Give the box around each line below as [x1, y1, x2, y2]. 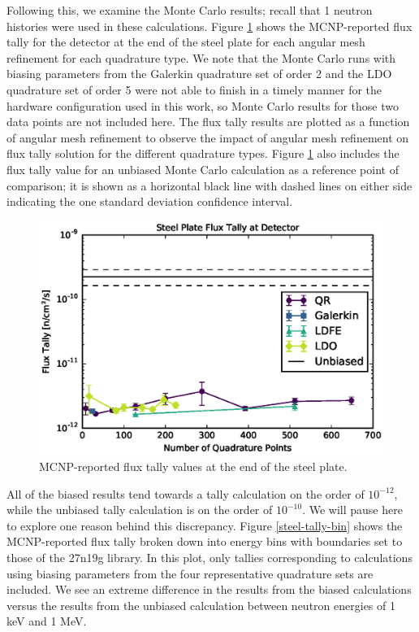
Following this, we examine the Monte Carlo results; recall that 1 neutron [6, 2, 373, 18]
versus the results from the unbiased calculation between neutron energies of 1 [6, 596, 395, 613]
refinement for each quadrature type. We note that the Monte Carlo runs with [6, 49, 396, 66]
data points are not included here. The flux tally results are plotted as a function [6, 113, 410, 130]
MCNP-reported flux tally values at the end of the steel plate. [39, 458, 348, 475]
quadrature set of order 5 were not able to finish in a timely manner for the [6, 81, 382, 98]
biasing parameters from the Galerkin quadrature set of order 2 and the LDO [6, 65, 392, 82]
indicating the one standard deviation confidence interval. [6, 193, 293, 210]
